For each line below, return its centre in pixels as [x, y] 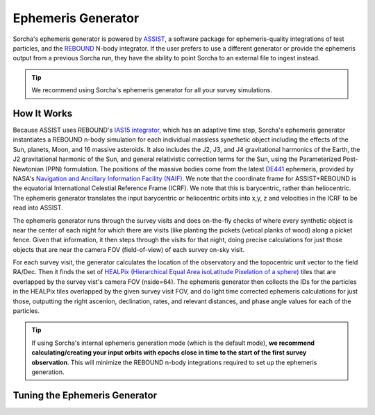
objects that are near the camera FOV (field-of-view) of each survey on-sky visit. [129, 249]
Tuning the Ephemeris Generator [85, 395]
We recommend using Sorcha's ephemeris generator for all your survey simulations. [152, 90]
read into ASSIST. [38, 207]
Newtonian [28, 169]
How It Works [43, 113]
